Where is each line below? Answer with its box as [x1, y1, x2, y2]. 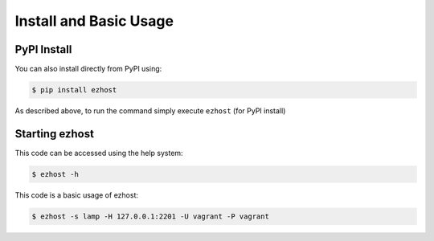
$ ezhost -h [31, 170, 80, 178]
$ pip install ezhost [31, 85, 117, 95]
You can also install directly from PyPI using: [14, 64, 162, 74]
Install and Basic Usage [14, 12, 174, 30]
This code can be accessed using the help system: [14, 148, 184, 157]
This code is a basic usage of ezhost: [14, 190, 138, 200]
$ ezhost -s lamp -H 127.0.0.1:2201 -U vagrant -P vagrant [31, 211, 269, 221]
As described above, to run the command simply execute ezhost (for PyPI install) [14, 106, 286, 116]
